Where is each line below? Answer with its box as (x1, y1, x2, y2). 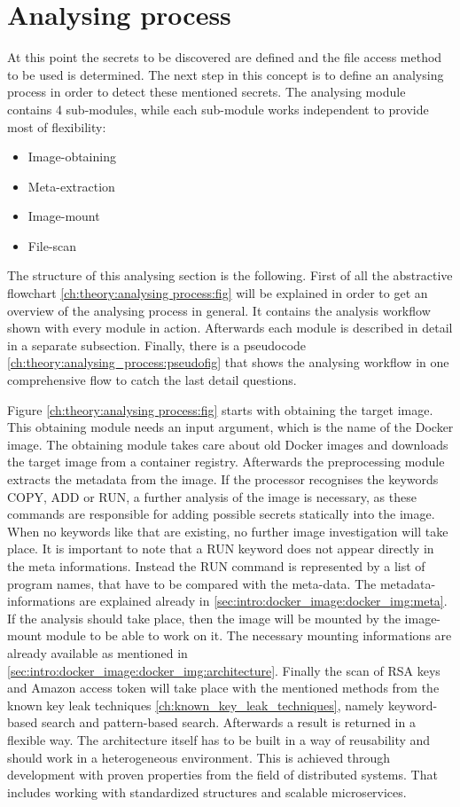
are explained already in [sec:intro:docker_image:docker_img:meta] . (79, 592, 448, 610)
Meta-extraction (27, 176, 115, 195)
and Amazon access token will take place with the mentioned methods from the (7, 678, 440, 697)
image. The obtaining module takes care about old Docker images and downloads (7, 435, 448, 453)
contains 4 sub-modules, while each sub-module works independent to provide (7, 99, 429, 118)
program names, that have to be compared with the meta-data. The (7, 574, 377, 592)
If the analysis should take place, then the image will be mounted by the (7, 608, 401, 627)
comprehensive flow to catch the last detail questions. (7, 371, 297, 389)
